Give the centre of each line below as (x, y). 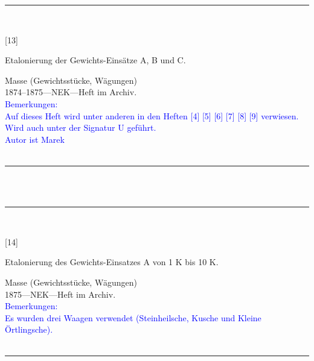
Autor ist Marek (35, 139)
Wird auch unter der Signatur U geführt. (81, 127)
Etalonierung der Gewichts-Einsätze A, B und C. (95, 60)
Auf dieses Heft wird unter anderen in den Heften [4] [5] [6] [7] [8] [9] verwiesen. (152, 115)
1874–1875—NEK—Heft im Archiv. (71, 92)
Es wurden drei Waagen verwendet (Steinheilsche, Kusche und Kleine (133, 317)
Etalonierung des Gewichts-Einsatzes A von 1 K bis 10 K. (112, 262)
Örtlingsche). (29, 329)
